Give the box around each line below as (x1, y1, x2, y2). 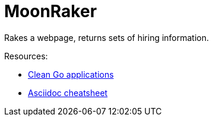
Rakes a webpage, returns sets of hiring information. (4, 32, 209, 43)
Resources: (4, 50, 48, 61)
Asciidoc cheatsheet (28, 87, 108, 98)
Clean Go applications (28, 69, 114, 79)
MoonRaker (4, 1, 97, 21)
